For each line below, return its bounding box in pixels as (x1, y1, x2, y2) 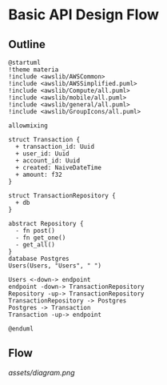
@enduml (8, 325, 34, 333)
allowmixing (8, 122, 48, 130)
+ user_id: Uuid (15, 150, 70, 158)
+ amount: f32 (15, 170, 62, 178)
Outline (8, 38, 46, 51)
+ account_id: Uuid (15, 157, 81, 165)
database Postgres (8, 255, 70, 263)
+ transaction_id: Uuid (15, 142, 94, 150)
